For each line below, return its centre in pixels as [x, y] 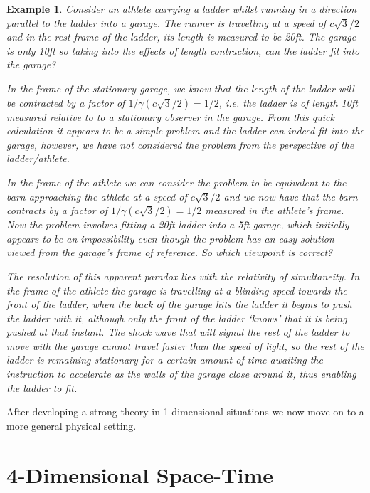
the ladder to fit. [42, 387]
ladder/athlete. [38, 158]
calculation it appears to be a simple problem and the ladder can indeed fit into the [185, 131]
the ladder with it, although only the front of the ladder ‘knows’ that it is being [177, 318]
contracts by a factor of [57, 210]
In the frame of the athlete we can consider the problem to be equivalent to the [176, 182]
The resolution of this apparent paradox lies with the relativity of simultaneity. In [183, 276]
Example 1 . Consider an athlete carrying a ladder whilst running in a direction [182, 9]
